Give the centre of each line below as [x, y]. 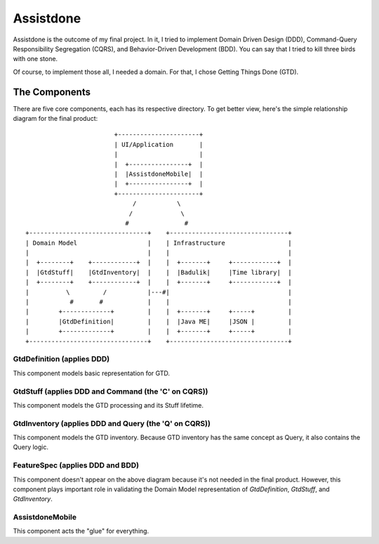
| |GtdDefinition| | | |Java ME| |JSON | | [159, 321]
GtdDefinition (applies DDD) [61, 359]
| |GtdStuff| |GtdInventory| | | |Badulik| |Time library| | [159, 272]
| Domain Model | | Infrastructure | [159, 243]
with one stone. [35, 59]
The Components [52, 92]
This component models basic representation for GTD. [92, 373]
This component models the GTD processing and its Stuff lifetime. [108, 405]
